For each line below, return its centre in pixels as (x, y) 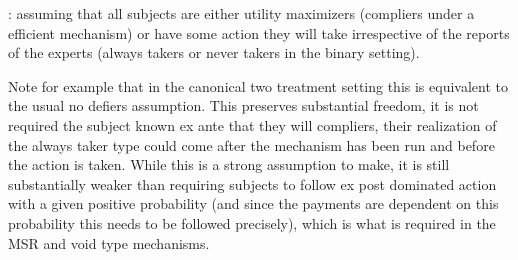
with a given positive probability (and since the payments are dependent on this (253, 203)
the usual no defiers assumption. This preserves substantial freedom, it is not (243, 105)
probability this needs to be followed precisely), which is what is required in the (252, 222)
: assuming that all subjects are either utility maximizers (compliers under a (241, 13)
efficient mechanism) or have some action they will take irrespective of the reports (259, 32)
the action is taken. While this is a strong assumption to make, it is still (229, 164)
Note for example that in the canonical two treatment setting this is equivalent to (258, 85)
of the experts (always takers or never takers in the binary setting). (214, 52)
